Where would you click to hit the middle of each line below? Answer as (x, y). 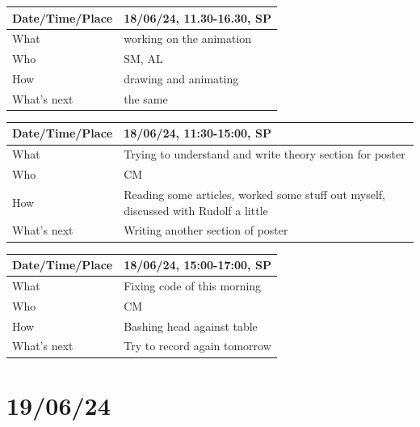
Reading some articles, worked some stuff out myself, (254, 194)
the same (146, 98)
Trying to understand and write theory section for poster (265, 154)
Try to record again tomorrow (197, 346)
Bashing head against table (191, 326)
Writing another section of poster (206, 230)
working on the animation (188, 38)
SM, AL (143, 59)
